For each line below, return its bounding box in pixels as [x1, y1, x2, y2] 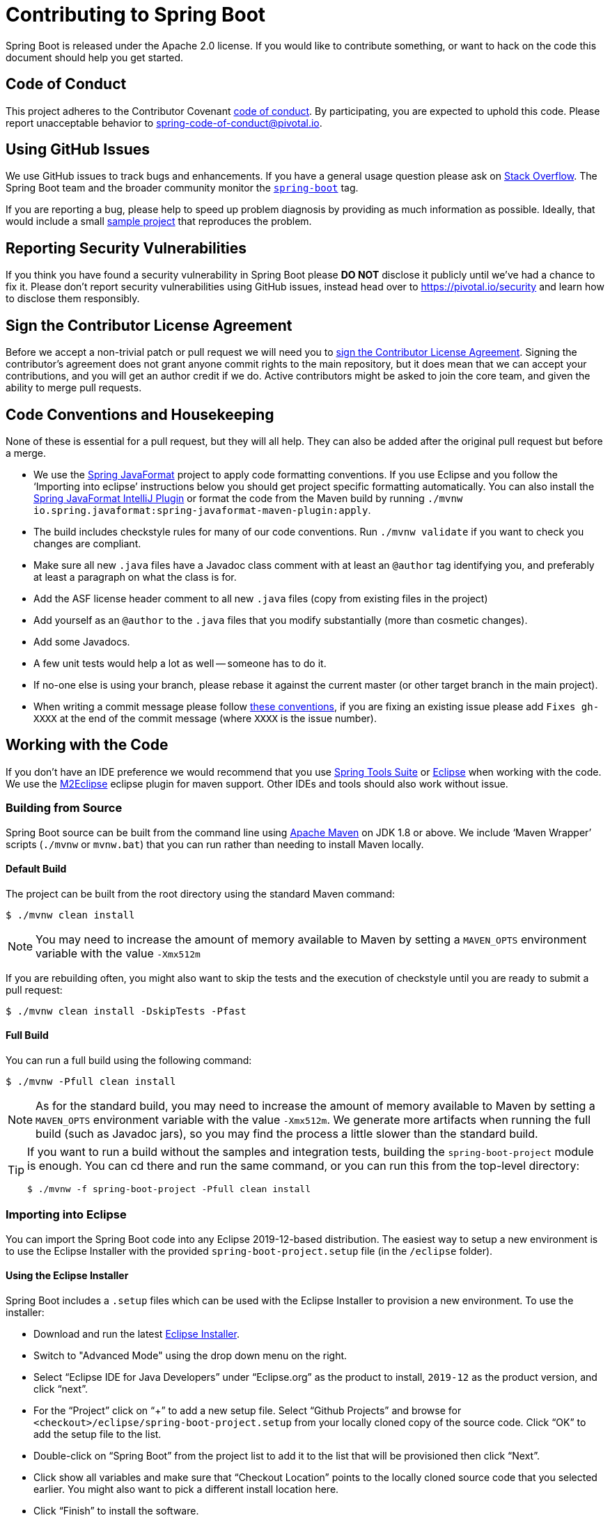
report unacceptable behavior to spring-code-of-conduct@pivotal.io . [6, 116, 322, 129]
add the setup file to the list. [33, 1427, 162, 1440]
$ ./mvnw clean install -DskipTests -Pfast [6, 1005, 247, 1017]
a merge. [6, 446, 47, 459]
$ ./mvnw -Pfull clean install [6, 1076, 176, 1087]
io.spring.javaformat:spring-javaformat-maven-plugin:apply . [33, 503, 371, 516]
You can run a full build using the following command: [6, 1054, 252, 1066]
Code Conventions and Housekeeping [6, 405, 274, 423]
